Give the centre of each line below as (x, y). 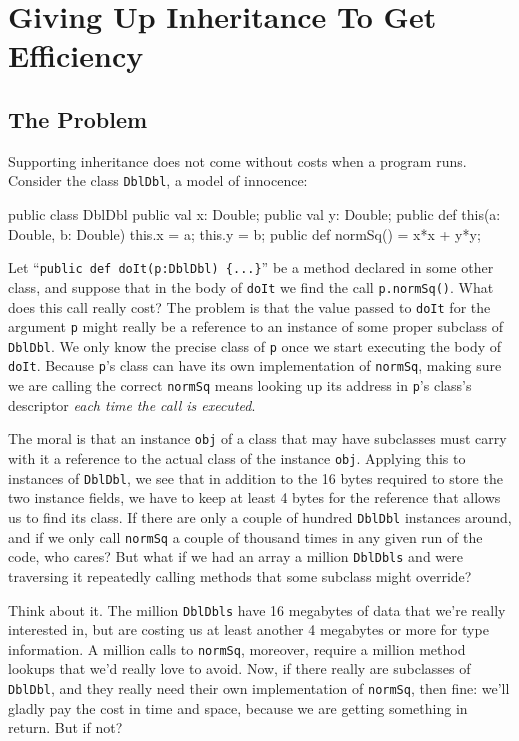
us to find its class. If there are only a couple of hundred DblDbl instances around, (260, 516)
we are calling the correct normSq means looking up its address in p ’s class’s (240, 385)
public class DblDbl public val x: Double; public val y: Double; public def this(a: (254, 214)
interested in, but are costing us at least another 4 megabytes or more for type (248, 629)
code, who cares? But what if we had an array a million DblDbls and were (235, 556)
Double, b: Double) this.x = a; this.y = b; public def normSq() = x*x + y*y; (244, 233)
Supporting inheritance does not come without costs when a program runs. (237, 160)
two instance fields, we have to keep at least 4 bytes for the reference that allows (254, 497)
